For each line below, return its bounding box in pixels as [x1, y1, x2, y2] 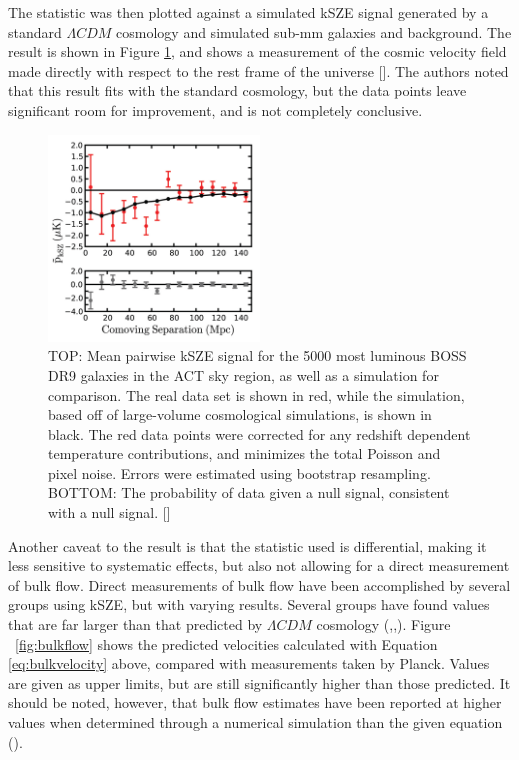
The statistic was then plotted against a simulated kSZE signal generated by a [8, 2, 489, 22]
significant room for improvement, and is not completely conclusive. [8, 99, 423, 120]
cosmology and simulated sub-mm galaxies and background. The [116, 21, 512, 42]
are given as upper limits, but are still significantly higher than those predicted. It [8, 672, 511, 693]
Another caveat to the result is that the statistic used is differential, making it [8, 535, 487, 556]
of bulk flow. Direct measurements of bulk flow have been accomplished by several [8, 574, 511, 595]
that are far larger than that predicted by [8, 614, 263, 635]
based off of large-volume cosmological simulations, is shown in [48, 404, 432, 425]
